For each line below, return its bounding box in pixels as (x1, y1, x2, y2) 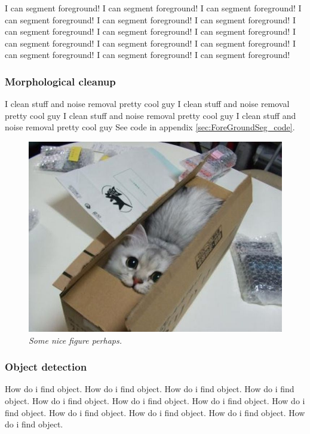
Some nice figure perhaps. (29, 334, 122, 346)
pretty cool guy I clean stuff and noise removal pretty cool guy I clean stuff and (5, 109, 296, 121)
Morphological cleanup (5, 74, 116, 88)
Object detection (5, 359, 87, 374)
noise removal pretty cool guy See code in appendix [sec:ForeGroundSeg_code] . (5, 121, 295, 133)
